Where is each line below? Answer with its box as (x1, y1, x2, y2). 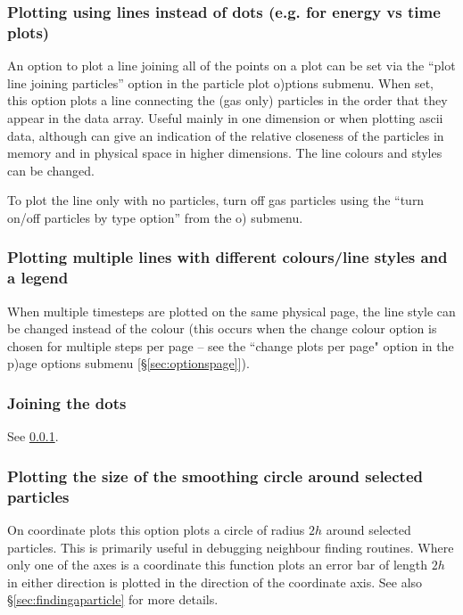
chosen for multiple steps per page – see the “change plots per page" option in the (7, 336, 454, 355)
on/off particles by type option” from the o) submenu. (7, 208, 303, 226)
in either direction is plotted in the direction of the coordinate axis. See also (7, 572, 423, 591)
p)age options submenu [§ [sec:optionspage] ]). (7, 354, 250, 373)
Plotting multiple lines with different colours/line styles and (7, 246, 448, 268)
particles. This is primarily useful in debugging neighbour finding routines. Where (7, 537, 454, 556)
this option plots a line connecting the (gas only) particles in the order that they (7, 91, 448, 110)
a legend (7, 266, 69, 289)
